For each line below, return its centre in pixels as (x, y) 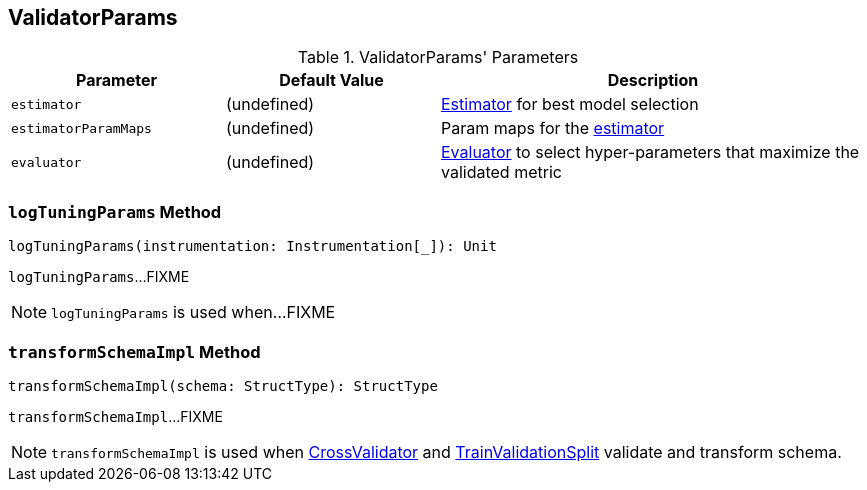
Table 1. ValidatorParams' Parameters (438, 57)
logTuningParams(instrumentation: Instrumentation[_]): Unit (252, 246)
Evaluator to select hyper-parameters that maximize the (650, 152)
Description (653, 80)
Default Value (331, 80)
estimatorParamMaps (81, 128)
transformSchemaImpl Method (134, 351)
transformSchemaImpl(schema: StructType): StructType (223, 385)
